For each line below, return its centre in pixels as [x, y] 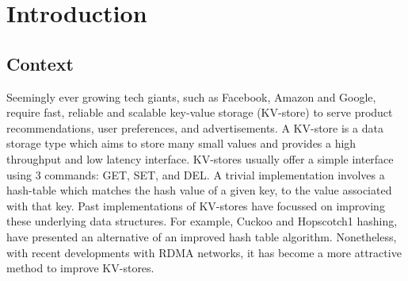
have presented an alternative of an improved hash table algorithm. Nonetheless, [202, 236]
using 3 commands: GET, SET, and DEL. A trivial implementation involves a [196, 174]
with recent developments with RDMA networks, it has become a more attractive [204, 252]
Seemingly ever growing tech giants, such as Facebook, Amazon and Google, [191, 96]
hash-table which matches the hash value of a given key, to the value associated [199, 190]
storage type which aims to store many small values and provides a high [181, 143]
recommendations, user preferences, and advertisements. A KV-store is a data [195, 127]
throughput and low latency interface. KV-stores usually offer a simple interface [200, 158]
